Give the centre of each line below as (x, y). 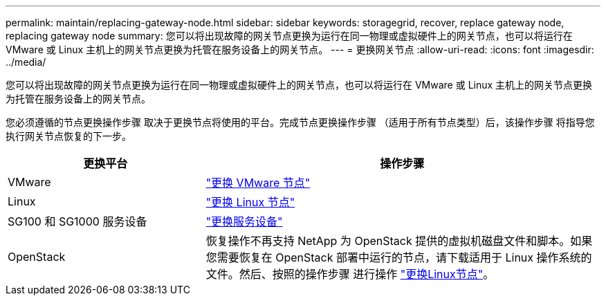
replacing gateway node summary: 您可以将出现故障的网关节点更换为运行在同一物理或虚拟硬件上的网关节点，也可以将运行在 (289, 36)
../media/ (26, 62)
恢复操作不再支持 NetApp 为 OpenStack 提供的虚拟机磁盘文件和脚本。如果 (399, 241)
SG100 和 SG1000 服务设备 (77, 221)
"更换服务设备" (244, 221)
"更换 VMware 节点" (258, 183)
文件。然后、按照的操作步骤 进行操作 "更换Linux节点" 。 (350, 274)
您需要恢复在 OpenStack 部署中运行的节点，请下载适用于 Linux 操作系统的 (399, 257)
